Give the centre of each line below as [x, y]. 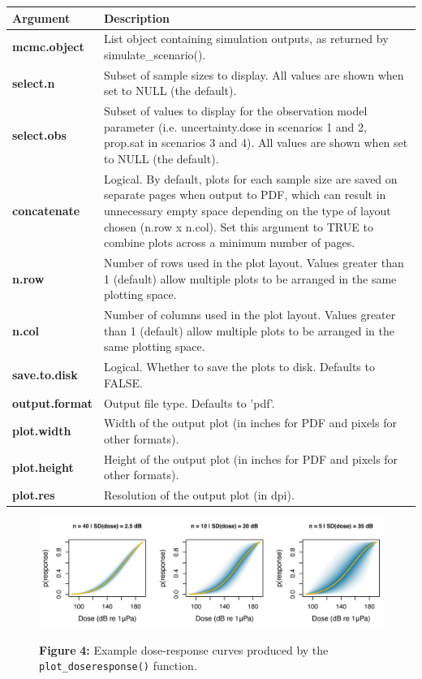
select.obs [39, 134]
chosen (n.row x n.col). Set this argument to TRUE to [238, 226]
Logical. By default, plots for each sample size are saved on [250, 178]
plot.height [43, 467]
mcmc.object [48, 47]
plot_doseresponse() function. [118, 666]
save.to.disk [45, 374]
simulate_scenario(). [155, 54]
